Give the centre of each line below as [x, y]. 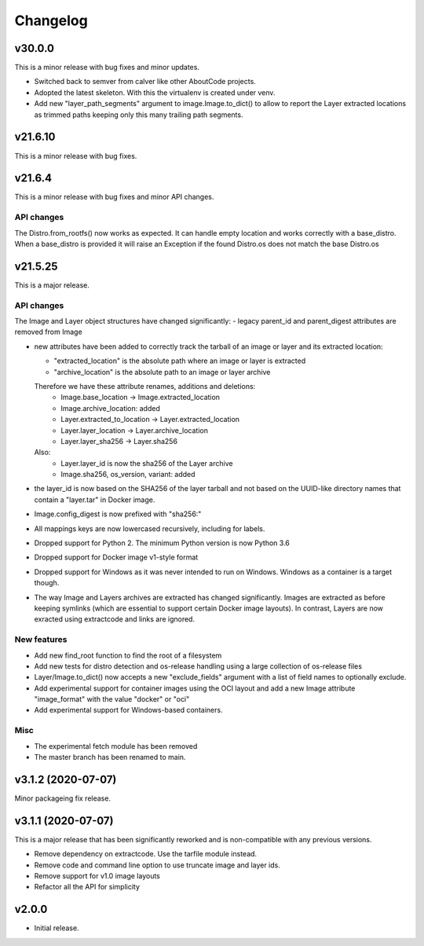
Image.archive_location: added [110, 408]
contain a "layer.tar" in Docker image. [95, 500]
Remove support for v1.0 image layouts [97, 876]
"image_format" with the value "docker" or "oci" [112, 699]
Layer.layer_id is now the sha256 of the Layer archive [147, 463]
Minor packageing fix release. [63, 798]
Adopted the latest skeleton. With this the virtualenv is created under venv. [155, 92]
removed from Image [48, 332]
